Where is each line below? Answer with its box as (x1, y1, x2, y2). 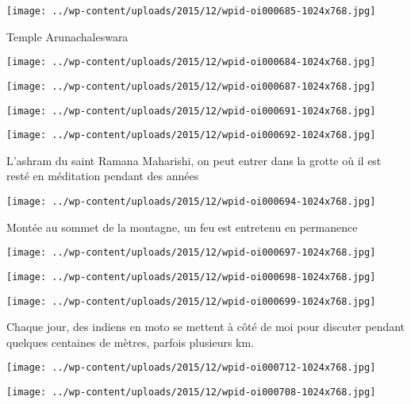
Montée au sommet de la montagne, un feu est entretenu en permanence (6, 218, 358, 235)
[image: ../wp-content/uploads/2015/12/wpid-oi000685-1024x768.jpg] (6, 6, 376, 17)
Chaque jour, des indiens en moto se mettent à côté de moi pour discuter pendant (6, 318, 405, 335)
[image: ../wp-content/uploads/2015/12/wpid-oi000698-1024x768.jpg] (6, 271, 376, 283)
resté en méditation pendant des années (6, 167, 199, 184)
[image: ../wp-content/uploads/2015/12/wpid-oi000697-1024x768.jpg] (6, 247, 376, 259)
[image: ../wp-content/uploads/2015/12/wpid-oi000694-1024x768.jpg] (6, 196, 376, 208)
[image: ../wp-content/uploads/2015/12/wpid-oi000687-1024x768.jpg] (6, 80, 376, 92)
